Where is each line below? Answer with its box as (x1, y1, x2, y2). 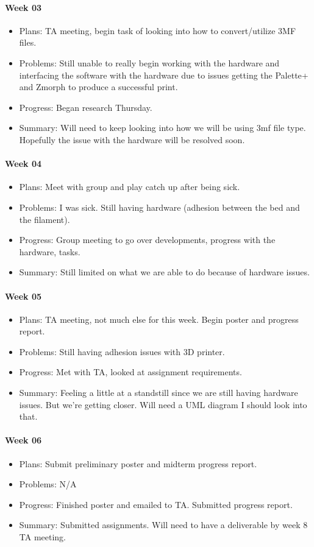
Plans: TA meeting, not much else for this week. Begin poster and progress (19, 312, 299, 325)
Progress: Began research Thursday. (19, 101, 152, 113)
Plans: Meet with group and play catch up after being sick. (19, 180, 240, 193)
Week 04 (5, 157, 42, 170)
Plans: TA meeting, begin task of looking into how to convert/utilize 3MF (19, 24, 296, 37)
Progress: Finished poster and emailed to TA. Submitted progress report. (19, 498, 293, 510)
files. (19, 36, 37, 49)
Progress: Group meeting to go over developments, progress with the (19, 233, 276, 246)
